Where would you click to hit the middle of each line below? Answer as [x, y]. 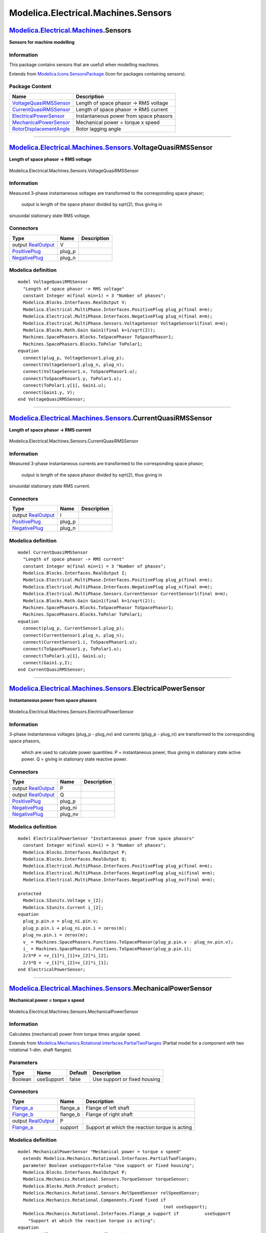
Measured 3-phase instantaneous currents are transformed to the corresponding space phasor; [106, 464]
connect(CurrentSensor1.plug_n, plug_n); [74, 635]
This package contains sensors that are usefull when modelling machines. [84, 65]
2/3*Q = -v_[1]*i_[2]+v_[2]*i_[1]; [66, 962]
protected [30, 893]
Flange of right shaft [109, 1115]
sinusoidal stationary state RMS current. [50, 486]
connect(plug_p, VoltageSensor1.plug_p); [74, 358]
